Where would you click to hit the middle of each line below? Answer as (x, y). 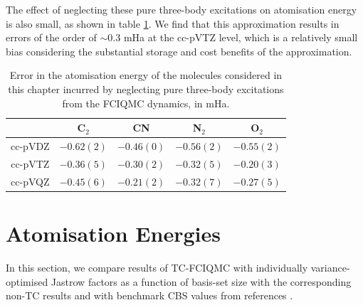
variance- (330, 267)
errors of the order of (51, 37)
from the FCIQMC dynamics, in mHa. (146, 103)
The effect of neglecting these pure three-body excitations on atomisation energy (181, 9)
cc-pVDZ (30, 146)
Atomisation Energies (113, 233)
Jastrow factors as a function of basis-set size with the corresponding (201, 281)
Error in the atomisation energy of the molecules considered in (146, 75)
